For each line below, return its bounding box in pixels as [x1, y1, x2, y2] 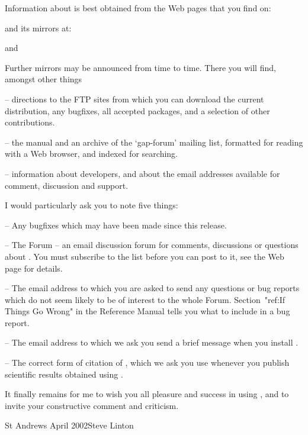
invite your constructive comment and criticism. [5, 399, 179, 411]
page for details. [5, 262, 63, 274]
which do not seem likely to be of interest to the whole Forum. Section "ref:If [5, 293, 285, 305]
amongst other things [5, 73, 82, 85]
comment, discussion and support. [5, 179, 129, 191]
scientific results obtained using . [5, 368, 123, 380]
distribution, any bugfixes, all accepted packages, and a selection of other [5, 104, 270, 117]
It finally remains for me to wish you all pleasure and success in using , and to [5, 388, 289, 400]
